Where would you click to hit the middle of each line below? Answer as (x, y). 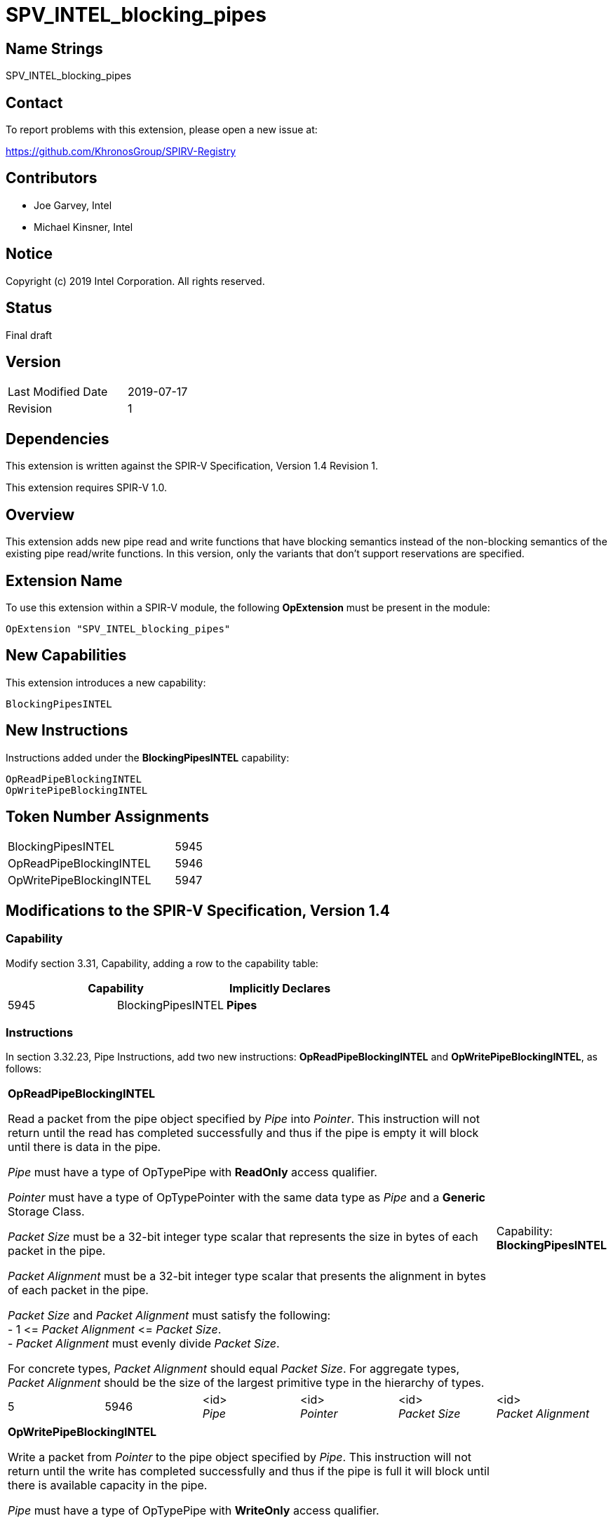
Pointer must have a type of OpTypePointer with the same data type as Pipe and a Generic (247, 1198)
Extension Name (64, 580)
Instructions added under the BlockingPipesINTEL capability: (148, 757)
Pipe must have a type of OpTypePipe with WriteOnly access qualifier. (194, 1511)
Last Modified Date (58, 392)
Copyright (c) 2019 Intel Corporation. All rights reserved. (135, 281)
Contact (34, 102)
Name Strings (54, 48)
